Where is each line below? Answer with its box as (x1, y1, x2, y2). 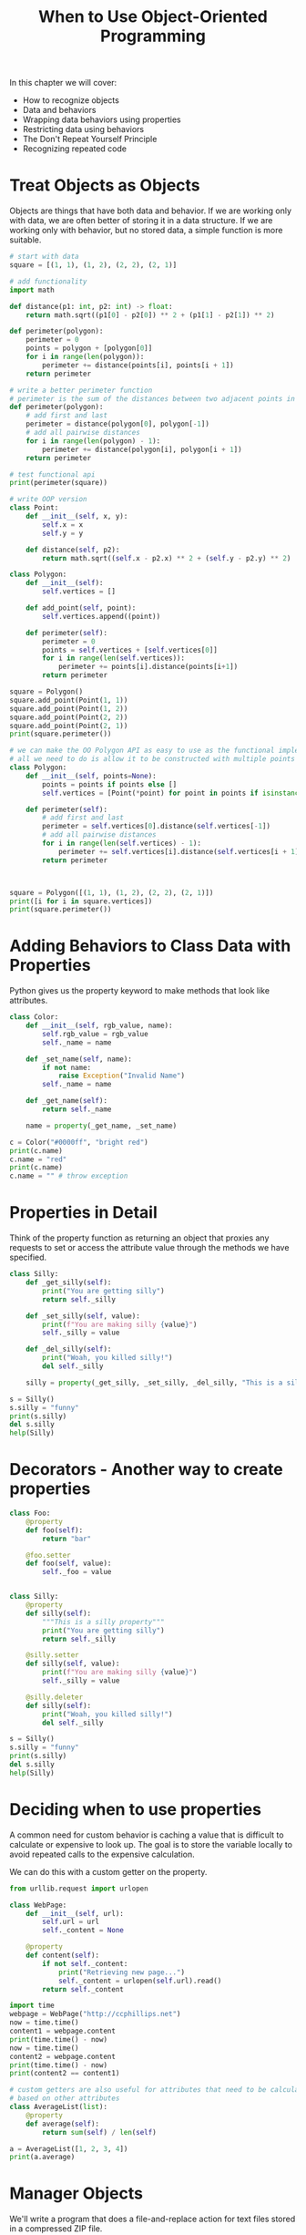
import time (9, 2001, 55, 2011)
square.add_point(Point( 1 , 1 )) (9, 695, 128, 705)
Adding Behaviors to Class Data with (9, 936, 291, 956)
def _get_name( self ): (25, 1097, 107, 1106)
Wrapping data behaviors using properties (22, 114, 181, 125)
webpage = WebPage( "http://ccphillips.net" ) (9, 2010, 181, 2019)
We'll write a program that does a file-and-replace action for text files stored (9, 2213, 296, 2225)
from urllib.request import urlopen (9, 1884, 148, 1893)
